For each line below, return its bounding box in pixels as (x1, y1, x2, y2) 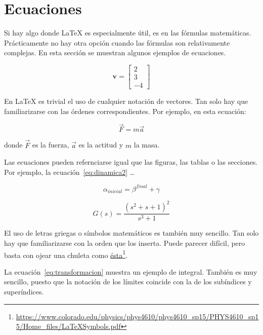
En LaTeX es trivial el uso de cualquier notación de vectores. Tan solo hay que (4, 96, 248, 106)
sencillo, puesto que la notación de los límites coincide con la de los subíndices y (4, 276, 252, 287)
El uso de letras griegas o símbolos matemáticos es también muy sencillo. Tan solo (4, 228, 259, 238)
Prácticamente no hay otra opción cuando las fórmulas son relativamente (4, 37, 230, 48)
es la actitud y (78, 139, 123, 150)
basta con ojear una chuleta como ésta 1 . (4, 248, 128, 260)
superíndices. (4, 286, 44, 297)
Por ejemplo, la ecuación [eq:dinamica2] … (4, 166, 135, 177)
